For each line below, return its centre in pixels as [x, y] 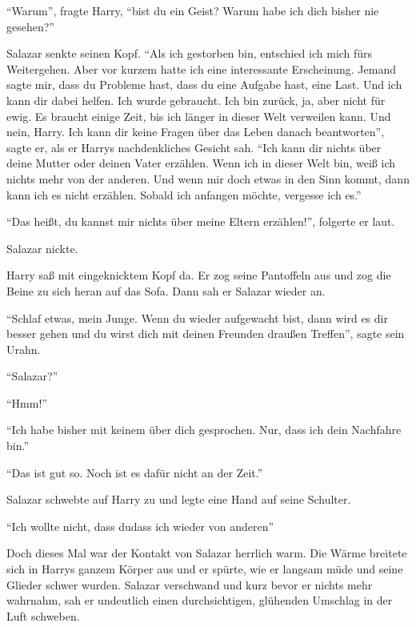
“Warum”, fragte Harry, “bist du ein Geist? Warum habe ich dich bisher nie [193, 10]
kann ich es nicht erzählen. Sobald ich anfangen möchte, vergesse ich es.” [184, 194]
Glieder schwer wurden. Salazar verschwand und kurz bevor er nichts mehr [190, 584]
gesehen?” [30, 26]
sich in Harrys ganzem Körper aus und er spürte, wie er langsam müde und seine [205, 569]
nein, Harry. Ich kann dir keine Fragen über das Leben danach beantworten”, [196, 132]
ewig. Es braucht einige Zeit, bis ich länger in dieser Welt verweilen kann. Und [199, 116]
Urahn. [24, 349]
